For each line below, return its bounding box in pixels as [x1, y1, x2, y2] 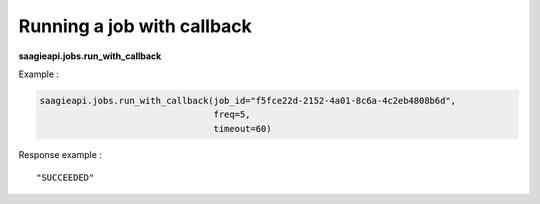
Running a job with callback [18, 15, 252, 37]
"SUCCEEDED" [36, 172, 95, 184]
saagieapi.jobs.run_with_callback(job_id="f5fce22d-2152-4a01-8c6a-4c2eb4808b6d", [39, 95, 457, 106]
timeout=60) [213, 123, 272, 134]
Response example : [18, 148, 102, 160]
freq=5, [213, 109, 251, 120]
